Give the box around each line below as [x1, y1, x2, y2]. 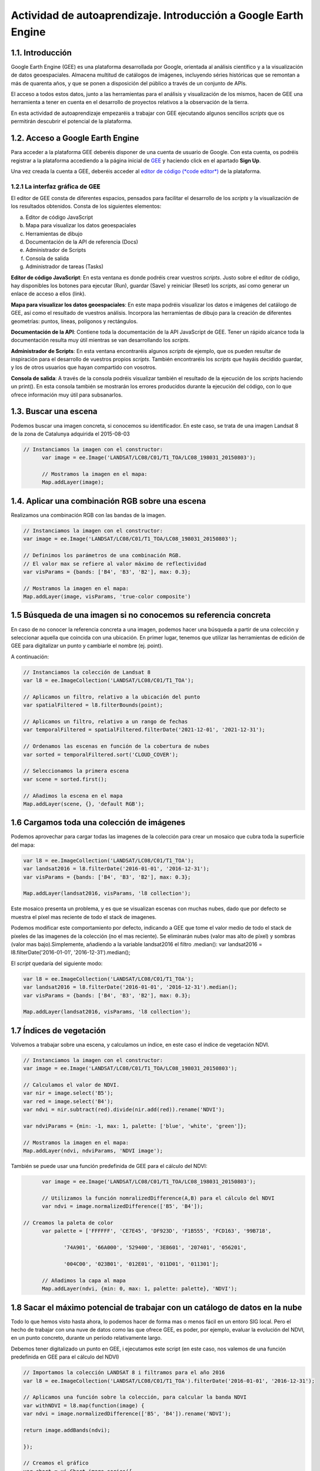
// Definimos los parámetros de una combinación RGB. [23, 552, 182, 559]
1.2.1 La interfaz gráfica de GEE [11, 182, 101, 191]
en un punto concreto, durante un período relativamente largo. [11, 1334, 162, 1342]
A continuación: [11, 653, 49, 660]
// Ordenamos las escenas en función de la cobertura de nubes [23, 743, 210, 750]
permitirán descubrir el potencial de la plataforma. [11, 118, 132, 125]
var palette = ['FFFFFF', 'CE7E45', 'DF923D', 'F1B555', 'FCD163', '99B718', [42, 1227, 272, 1234]
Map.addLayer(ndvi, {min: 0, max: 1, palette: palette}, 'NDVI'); [42, 1286, 238, 1292]
